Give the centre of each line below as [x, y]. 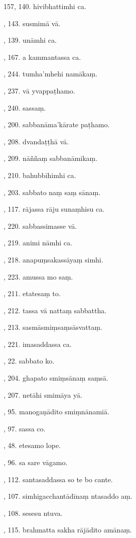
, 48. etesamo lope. [32, 445]
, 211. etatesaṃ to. [32, 293]
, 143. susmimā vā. [32, 23]
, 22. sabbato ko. [29, 361]
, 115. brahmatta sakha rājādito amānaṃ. [68, 530]
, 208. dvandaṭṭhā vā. [36, 141]
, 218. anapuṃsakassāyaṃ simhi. [53, 259]
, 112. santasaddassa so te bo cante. [58, 479]
